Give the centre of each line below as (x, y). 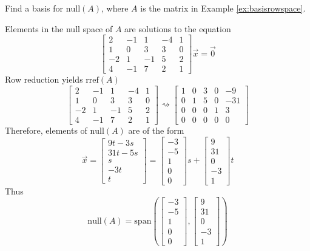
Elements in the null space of (59, 28)
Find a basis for (34, 8)
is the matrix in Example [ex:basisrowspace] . (223, 8)
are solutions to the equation (178, 28)
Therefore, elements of (46, 130)
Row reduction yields (44, 79)
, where (115, 8)
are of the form (156, 130)
